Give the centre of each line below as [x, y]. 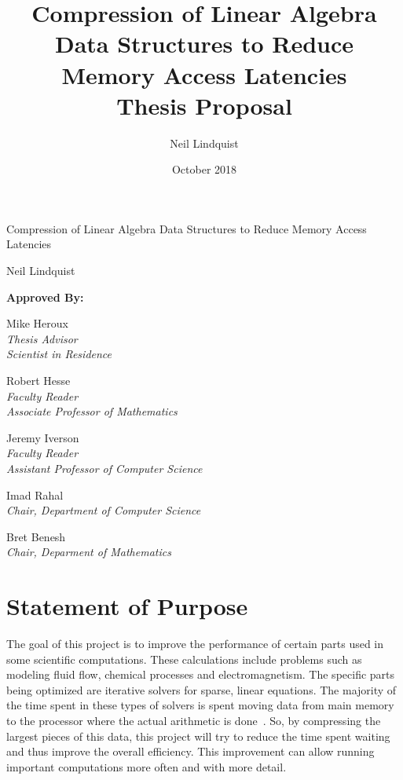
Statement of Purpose [127, 606]
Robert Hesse [38, 381]
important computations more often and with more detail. [147, 766]
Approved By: [45, 297]
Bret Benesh [36, 536]
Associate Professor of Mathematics [92, 411]
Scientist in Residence [59, 354]
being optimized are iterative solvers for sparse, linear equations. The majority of [201, 689]
